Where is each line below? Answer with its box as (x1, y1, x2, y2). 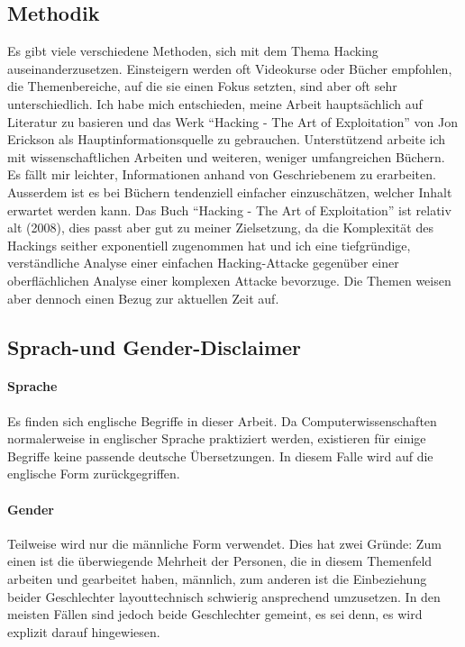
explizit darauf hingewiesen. (7, 622, 160, 641)
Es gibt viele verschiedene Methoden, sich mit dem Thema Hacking (7, 41, 378, 60)
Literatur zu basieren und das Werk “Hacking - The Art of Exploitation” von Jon (7, 112, 458, 131)
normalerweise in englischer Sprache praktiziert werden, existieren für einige (7, 429, 426, 448)
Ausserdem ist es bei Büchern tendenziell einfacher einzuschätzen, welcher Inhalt (7, 182, 452, 201)
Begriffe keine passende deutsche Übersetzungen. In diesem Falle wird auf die (7, 446, 433, 465)
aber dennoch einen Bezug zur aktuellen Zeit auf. (7, 288, 279, 307)
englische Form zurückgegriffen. (7, 464, 180, 483)
